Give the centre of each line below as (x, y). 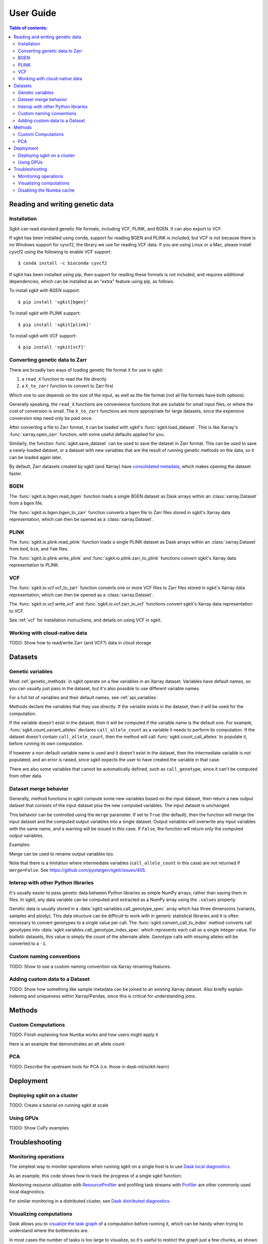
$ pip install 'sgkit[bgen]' (53, 302)
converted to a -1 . (28, 943)
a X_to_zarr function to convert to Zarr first (67, 386)
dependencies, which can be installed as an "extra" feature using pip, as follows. (92, 282)
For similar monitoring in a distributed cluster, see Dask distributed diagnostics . (90, 1201)
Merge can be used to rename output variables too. (62, 854)
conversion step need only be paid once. (51, 418)
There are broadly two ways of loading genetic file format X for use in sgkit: (86, 370)
